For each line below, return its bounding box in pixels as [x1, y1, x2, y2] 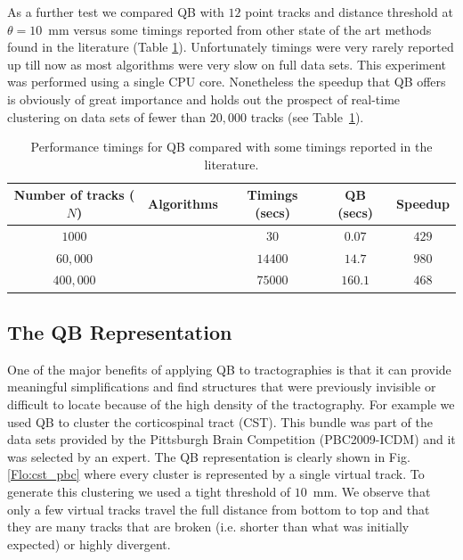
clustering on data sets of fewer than [7, 107, 207, 126]
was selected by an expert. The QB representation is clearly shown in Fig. [7, 447, 410, 465]
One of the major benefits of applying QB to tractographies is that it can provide [7, 359, 451, 378]
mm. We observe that [313, 482, 431, 500]
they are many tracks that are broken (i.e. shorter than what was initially [7, 517, 410, 536]
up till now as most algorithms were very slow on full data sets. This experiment [7, 54, 446, 73]
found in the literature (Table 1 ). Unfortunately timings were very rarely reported [7, 37, 454, 56]
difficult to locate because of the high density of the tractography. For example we [7, 394, 455, 413]
